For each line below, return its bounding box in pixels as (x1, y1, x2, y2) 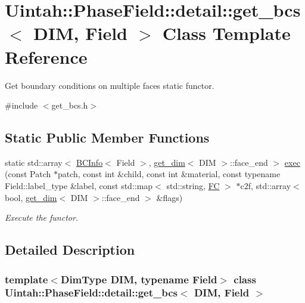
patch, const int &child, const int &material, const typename (57, 168, 281, 180)
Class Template (162, 21, 291, 45)
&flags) (156, 191, 183, 203)
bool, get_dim (5, 191, 57, 203)
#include (5, 99, 38, 112)
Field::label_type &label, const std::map (5, 180, 153, 192)
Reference (5, 44, 88, 69)
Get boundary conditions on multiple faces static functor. (5, 79, 214, 91)
